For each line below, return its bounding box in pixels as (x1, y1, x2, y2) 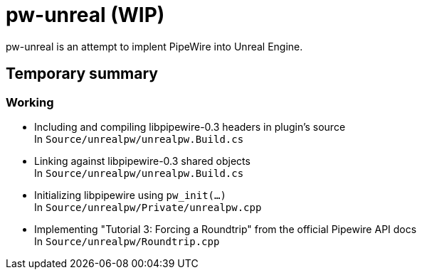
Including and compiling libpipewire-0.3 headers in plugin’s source (34, 120, 346, 133)
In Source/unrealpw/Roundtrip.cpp (34, 234, 220, 247)
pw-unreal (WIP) (6, 3, 165, 27)
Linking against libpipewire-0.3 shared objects (34, 154, 250, 167)
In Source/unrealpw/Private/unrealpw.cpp (34, 200, 262, 213)
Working (6, 95, 54, 109)
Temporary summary (6, 65, 158, 83)
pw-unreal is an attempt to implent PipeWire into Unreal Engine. (6, 40, 303, 53)
